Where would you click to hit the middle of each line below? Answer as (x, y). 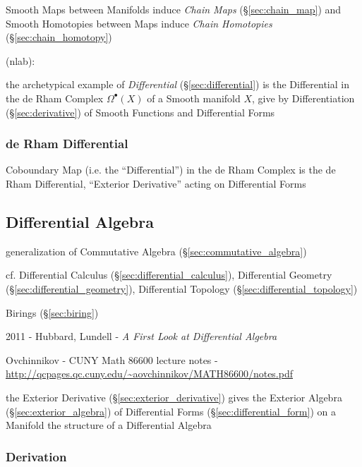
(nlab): (20, 60)
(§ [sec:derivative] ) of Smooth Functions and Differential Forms (140, 112)
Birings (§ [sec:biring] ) (52, 312)
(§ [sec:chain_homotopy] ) (59, 37)
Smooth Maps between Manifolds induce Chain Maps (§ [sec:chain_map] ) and (174, 9)
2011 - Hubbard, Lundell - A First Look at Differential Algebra (141, 336)
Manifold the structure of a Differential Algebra (109, 425)
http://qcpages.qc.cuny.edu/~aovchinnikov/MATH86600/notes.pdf (150, 374)
